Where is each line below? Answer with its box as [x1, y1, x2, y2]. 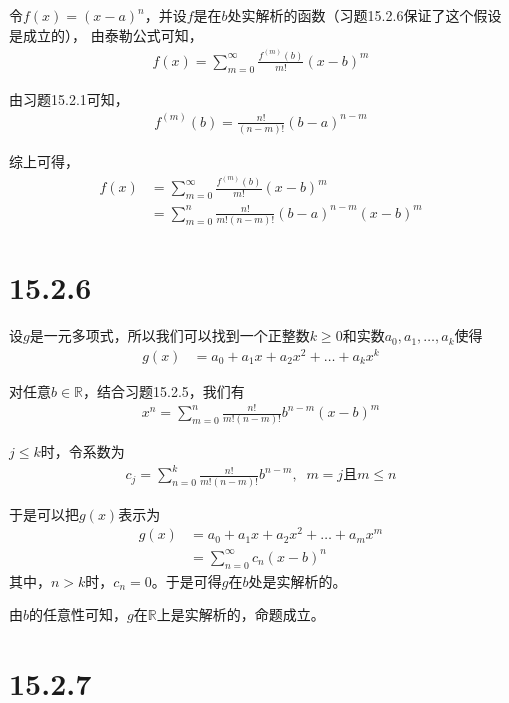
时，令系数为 [40, 441, 125, 462]
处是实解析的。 [248, 570, 347, 591]
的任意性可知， [29, 604, 128, 625]
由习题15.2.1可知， [9, 88, 129, 109]
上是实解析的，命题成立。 [156, 604, 325, 625]
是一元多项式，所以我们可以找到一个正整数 [29, 325, 310, 346]
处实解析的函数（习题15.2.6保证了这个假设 [227, 5, 502, 25]
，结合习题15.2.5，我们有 [83, 380, 245, 401]
